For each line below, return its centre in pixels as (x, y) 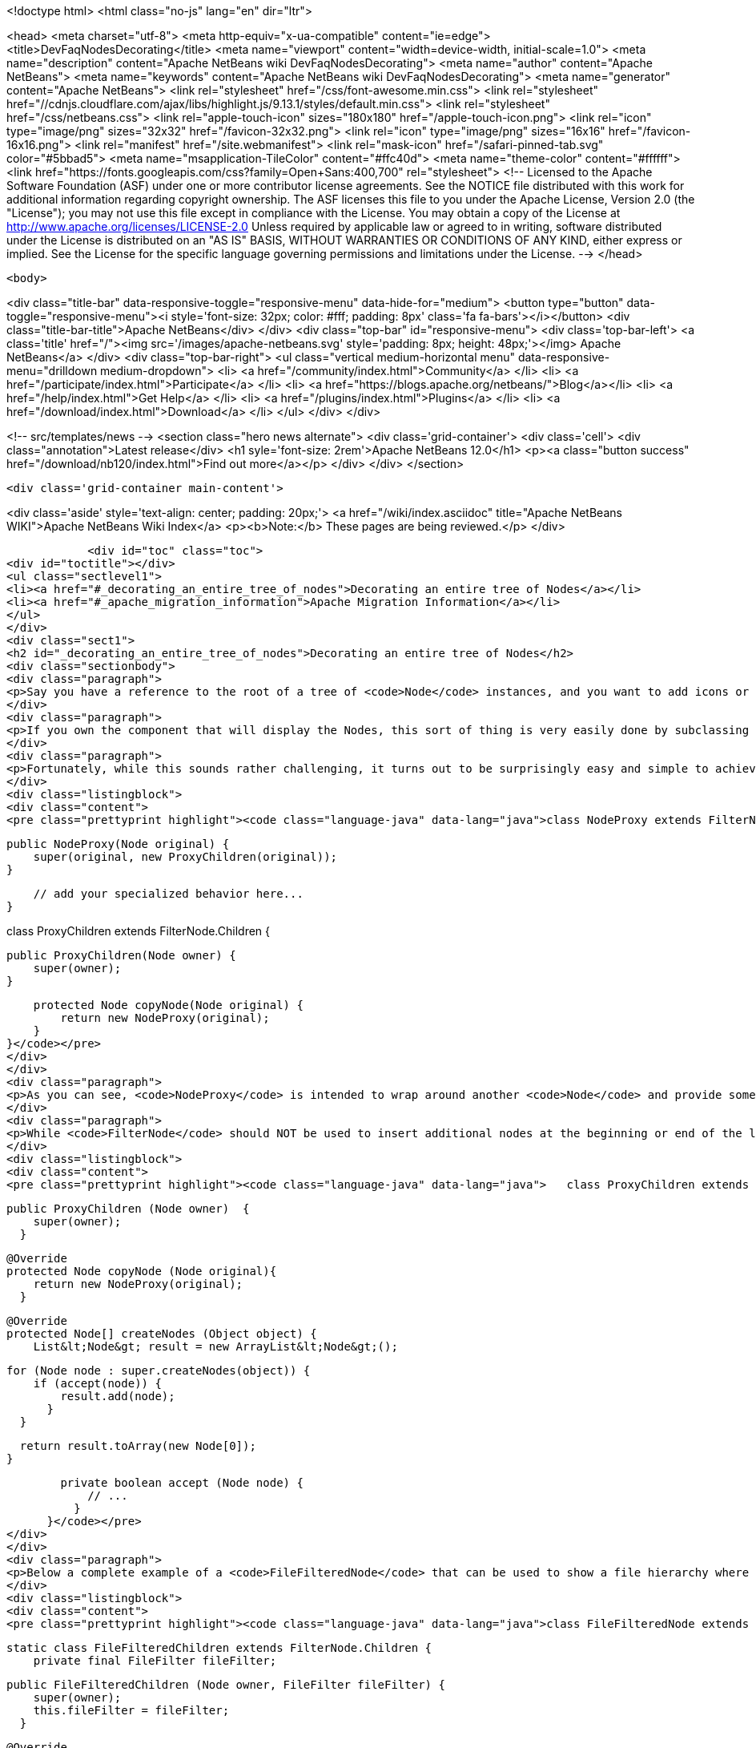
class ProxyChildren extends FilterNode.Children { (139, 931)
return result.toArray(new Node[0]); (138, 1446)
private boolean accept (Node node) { (182, 1483)
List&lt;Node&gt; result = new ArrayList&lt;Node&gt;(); (215, 1346)
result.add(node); (118, 1396)
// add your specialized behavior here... (168, 894)
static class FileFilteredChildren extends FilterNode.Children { (219, 1648)
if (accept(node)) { (97, 1383)
